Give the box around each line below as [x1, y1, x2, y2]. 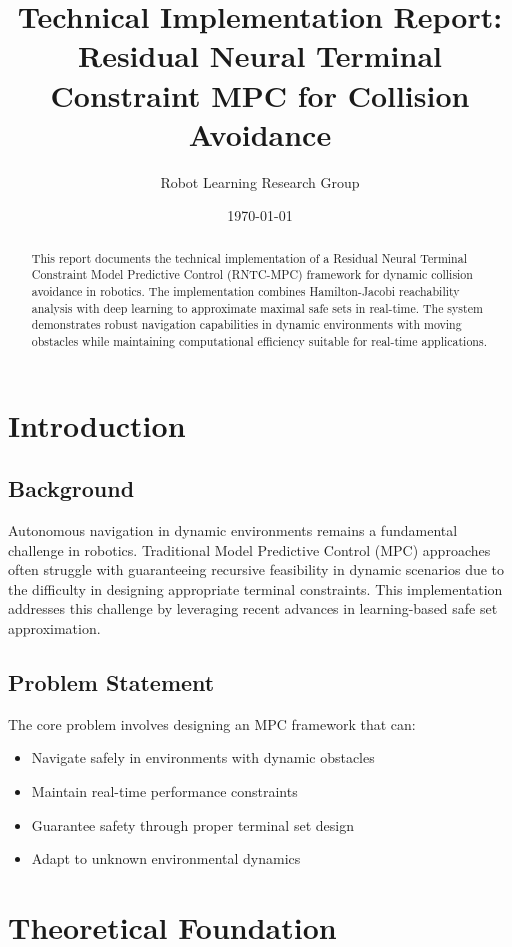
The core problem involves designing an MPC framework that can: [8, 713, 416, 734]
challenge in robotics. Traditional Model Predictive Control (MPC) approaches [8, 539, 491, 560]
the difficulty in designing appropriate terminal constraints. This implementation [8, 578, 503, 599]
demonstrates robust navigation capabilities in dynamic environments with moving [31, 316, 462, 333]
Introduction [8, 404, 186, 445]
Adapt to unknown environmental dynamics [31, 848, 301, 869]
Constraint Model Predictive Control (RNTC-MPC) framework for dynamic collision [31, 266, 473, 283]
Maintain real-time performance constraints [31, 780, 298, 801]
